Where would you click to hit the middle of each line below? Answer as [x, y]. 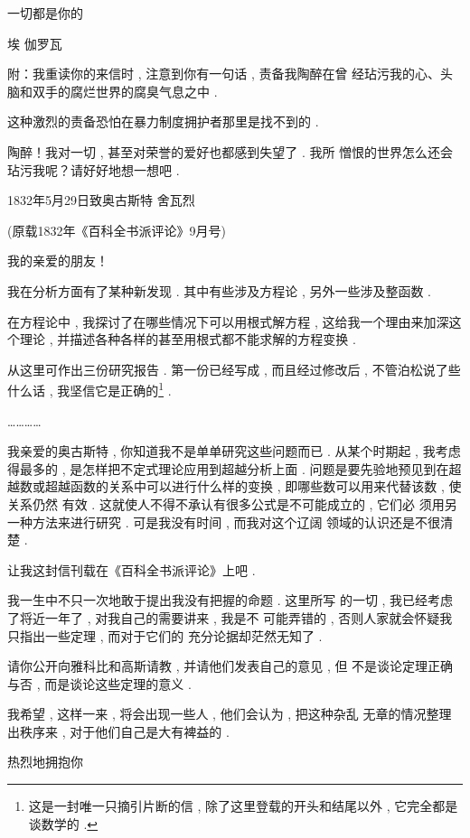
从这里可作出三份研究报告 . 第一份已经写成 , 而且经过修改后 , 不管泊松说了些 [234, 369]
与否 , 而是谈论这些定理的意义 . [99, 683]
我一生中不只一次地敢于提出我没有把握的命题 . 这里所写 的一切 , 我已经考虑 [230, 600]
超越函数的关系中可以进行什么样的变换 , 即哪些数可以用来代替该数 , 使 [253, 486]
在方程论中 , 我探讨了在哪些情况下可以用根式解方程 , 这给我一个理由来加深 [228, 321]
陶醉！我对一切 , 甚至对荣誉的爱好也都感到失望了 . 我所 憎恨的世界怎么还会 [230, 151]
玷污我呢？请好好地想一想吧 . [94, 169]
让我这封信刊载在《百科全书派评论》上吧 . [132, 569]
